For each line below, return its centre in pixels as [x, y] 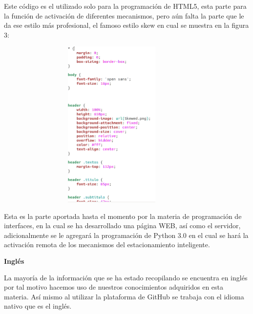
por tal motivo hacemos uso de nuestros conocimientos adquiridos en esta [114, 287]
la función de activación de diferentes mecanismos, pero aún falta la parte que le [124, 15]
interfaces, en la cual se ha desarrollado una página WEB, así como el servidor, [122, 226]
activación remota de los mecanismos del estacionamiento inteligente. [107, 245]
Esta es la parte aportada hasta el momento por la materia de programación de [123, 216]
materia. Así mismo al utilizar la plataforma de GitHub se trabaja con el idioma [124, 296]
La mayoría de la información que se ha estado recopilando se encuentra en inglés [126, 277]
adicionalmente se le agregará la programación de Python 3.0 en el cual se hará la [126, 235]
